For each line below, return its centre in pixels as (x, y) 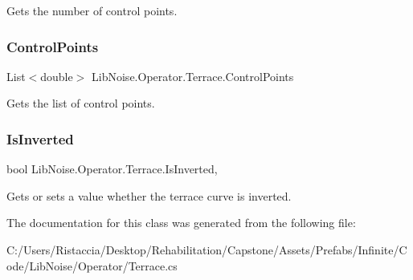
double (57, 76)
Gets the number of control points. (92, 10)
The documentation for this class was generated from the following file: (181, 223)
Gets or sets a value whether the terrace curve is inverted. (149, 195)
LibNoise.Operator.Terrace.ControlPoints (193, 76)
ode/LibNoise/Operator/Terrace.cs (92, 265)
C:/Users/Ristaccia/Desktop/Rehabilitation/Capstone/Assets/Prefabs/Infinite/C (207, 250)
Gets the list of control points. (81, 103)
